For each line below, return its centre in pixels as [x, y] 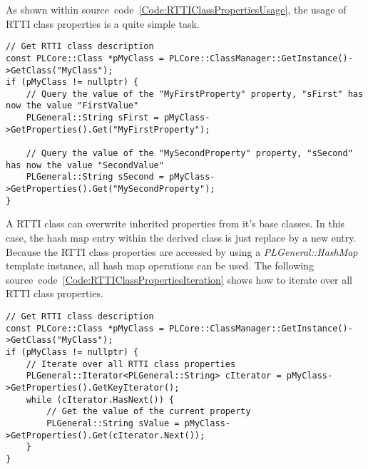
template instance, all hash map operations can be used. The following [160, 266]
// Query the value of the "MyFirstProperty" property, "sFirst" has [195, 94]
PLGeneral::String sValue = [113, 423]
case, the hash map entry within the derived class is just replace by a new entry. [181, 237]
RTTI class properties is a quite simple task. [103, 23]
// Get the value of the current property [149, 412]
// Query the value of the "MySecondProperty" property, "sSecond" [189, 154]
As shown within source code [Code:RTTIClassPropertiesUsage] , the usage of [176, 9]
